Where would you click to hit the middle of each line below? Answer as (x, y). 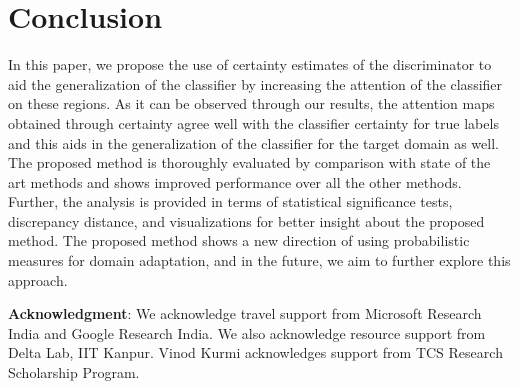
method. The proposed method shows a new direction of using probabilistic (239, 240)
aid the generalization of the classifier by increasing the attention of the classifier (255, 83)
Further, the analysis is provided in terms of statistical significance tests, (230, 201)
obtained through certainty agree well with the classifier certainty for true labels (253, 122)
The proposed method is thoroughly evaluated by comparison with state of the (249, 162)
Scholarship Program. (74, 372)
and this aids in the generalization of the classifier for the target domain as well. (253, 142)
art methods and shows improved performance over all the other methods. (235, 181)
